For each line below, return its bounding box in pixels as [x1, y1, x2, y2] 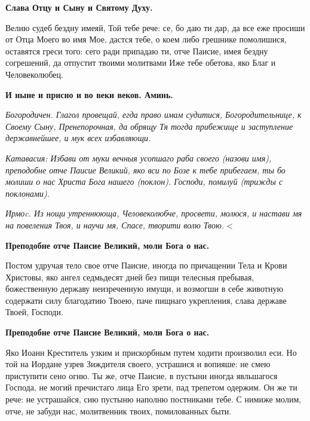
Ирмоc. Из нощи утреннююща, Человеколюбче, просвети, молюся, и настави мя [5, 207, 302, 219]
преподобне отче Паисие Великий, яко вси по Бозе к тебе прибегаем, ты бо [5, 163, 286, 176]
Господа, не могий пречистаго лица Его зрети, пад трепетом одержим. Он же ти [5, 381, 297, 393]
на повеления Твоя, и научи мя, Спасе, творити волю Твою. [5, 218, 225, 231]
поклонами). [5, 187, 50, 199]
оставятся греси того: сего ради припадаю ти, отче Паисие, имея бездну [5, 44, 268, 57]
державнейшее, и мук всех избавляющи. [5, 132, 151, 144]
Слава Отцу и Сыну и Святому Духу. [5, 1, 153, 13]
